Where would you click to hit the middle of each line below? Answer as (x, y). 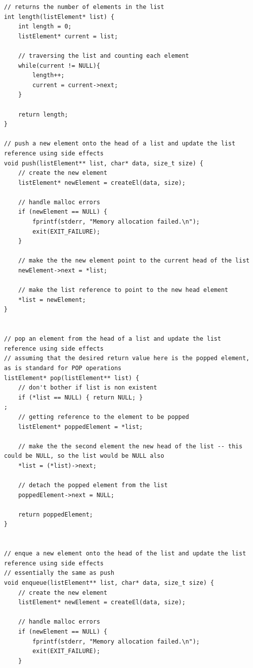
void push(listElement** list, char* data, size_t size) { (104, 163)
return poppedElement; (55, 514)
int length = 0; (45, 27)
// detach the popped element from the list (93, 485)
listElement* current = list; (68, 36)
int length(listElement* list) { (59, 17)
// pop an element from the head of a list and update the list (113, 339)
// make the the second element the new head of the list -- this (130, 446)
